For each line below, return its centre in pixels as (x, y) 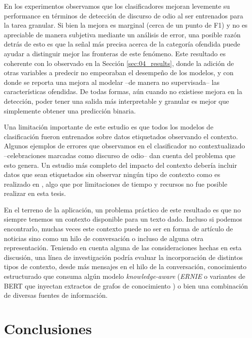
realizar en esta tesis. (35, 193)
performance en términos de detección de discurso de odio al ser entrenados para (124, 15)
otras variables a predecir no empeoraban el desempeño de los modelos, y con (119, 72)
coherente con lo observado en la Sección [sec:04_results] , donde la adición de (119, 63)
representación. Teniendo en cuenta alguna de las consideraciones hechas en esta (123, 248)
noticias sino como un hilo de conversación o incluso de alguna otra (104, 238)
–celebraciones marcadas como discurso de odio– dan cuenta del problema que (120, 155)
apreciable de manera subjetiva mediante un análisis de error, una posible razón (122, 34)
